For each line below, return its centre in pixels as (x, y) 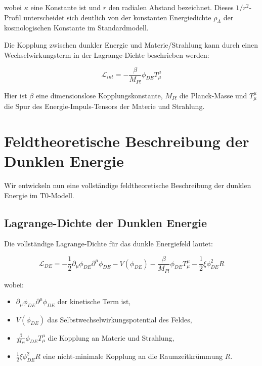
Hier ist (16, 95)
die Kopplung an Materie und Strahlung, (111, 337)
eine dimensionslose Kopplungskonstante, (99, 95)
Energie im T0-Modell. (39, 195)
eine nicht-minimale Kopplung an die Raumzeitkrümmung (133, 356)
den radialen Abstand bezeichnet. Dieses (171, 7)
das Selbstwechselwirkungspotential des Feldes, (120, 319)
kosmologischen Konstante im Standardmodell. (76, 28)
